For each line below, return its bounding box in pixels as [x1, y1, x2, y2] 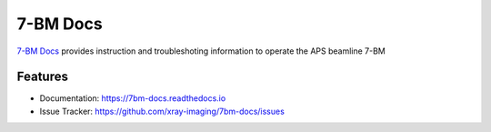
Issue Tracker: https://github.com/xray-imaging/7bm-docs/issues [39, 106, 286, 117]
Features [16, 69, 68, 85]
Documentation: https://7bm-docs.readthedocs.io [39, 93, 226, 104]
